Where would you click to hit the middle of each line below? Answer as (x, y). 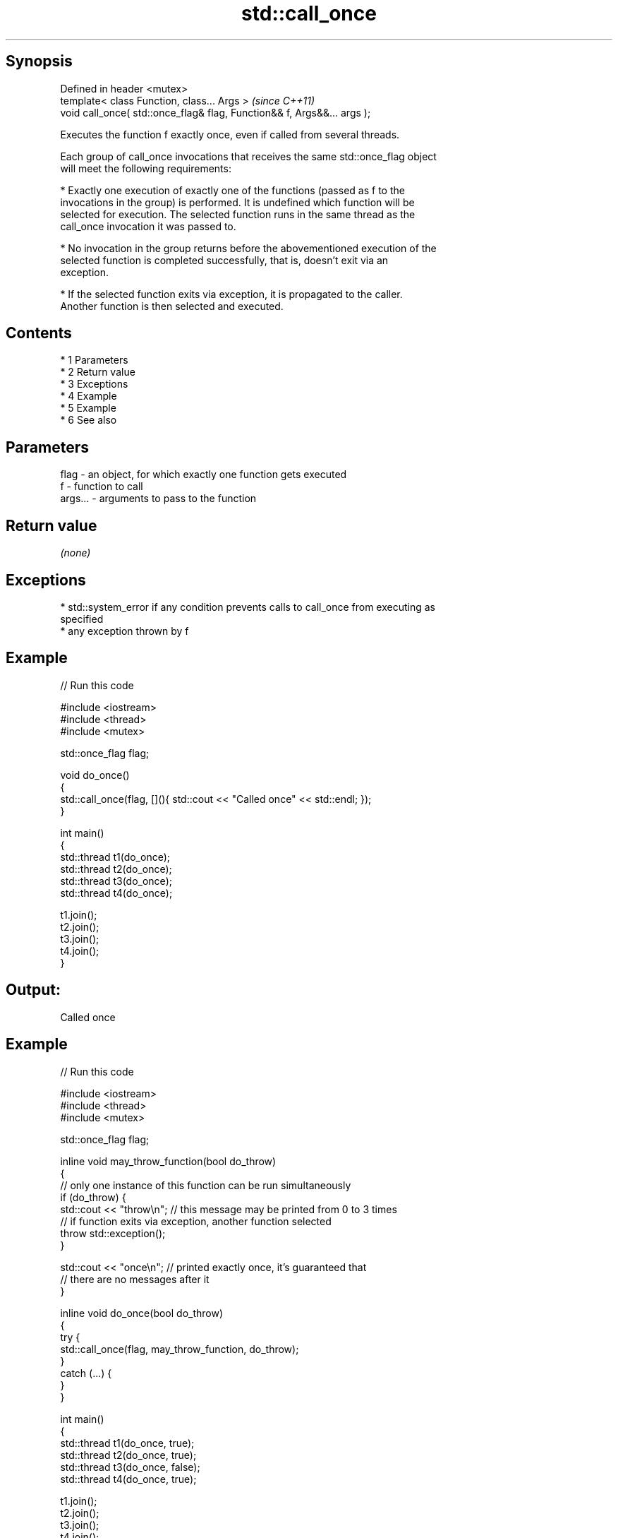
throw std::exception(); (113, 1233)
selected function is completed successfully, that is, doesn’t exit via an (224, 260)
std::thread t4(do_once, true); (128, 1479)
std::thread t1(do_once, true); (127, 1443)
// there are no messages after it (135, 1279)
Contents (39, 333)
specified (82, 619)
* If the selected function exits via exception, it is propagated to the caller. (231, 294)
